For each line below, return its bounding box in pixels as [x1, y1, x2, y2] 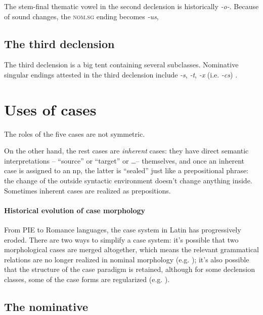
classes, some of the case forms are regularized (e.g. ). [4, 274, 170, 285]
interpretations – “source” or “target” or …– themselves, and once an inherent [4, 155, 245, 166]
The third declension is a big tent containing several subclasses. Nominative [4, 59, 239, 70]
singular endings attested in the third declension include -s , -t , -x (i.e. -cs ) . [4, 69, 238, 80]
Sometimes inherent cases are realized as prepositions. [4, 185, 171, 195]
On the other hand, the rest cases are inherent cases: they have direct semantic [4, 145, 249, 156]
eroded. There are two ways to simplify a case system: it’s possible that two [4, 234, 239, 245]
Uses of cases [4, 99, 97, 120]
